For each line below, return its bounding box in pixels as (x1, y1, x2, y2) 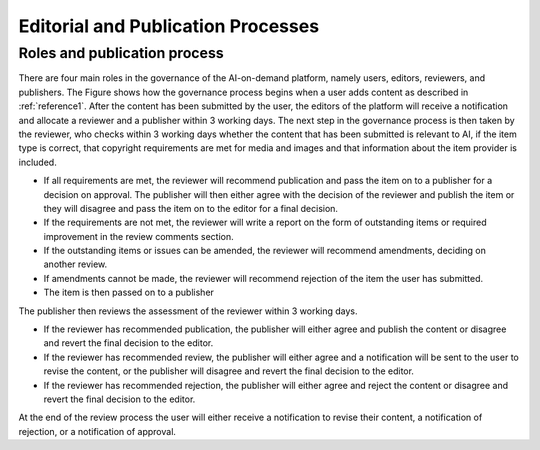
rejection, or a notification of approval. (18, 425, 177, 437)
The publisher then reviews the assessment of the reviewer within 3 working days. (18, 305, 359, 317)
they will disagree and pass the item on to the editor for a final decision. (43, 202, 339, 214)
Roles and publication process (18, 44, 224, 62)
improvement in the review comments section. (43, 230, 234, 242)
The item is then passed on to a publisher (43, 286, 215, 299)
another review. (43, 258, 108, 270)
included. (18, 156, 57, 168)
